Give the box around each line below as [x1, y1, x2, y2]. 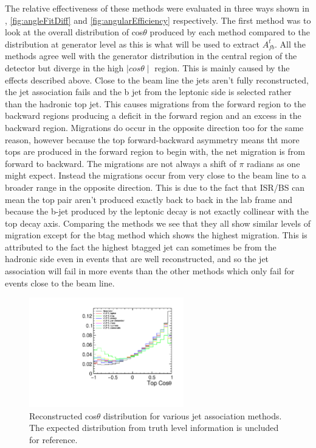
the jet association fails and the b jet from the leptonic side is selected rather [5, 85, 292, 98]
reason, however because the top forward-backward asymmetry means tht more [5, 133, 300, 146]
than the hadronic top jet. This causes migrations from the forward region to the [5, 97, 306, 110]
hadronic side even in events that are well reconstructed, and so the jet [5, 252, 269, 265]
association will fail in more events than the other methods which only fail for [5, 265, 295, 277]
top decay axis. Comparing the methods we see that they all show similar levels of [5, 216, 311, 229]
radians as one [247, 157, 300, 169]
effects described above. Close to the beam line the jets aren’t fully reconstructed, [5, 73, 309, 86]
